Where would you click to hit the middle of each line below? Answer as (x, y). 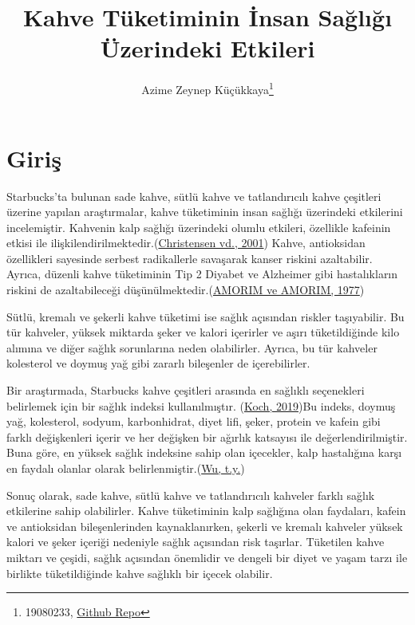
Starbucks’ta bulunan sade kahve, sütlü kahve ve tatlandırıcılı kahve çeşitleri (194, 196)
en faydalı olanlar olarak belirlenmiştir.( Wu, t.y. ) (126, 468)
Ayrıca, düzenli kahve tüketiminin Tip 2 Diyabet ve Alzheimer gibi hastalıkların (202, 274)
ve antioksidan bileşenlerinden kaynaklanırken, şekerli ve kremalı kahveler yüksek (205, 526)
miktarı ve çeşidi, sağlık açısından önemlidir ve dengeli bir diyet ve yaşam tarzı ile (207, 557)
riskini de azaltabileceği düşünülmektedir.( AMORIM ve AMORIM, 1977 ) (186, 290)
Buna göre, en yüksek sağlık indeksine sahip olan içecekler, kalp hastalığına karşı (204, 452)
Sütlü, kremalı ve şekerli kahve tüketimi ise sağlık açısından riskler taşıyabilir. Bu (206, 316)
